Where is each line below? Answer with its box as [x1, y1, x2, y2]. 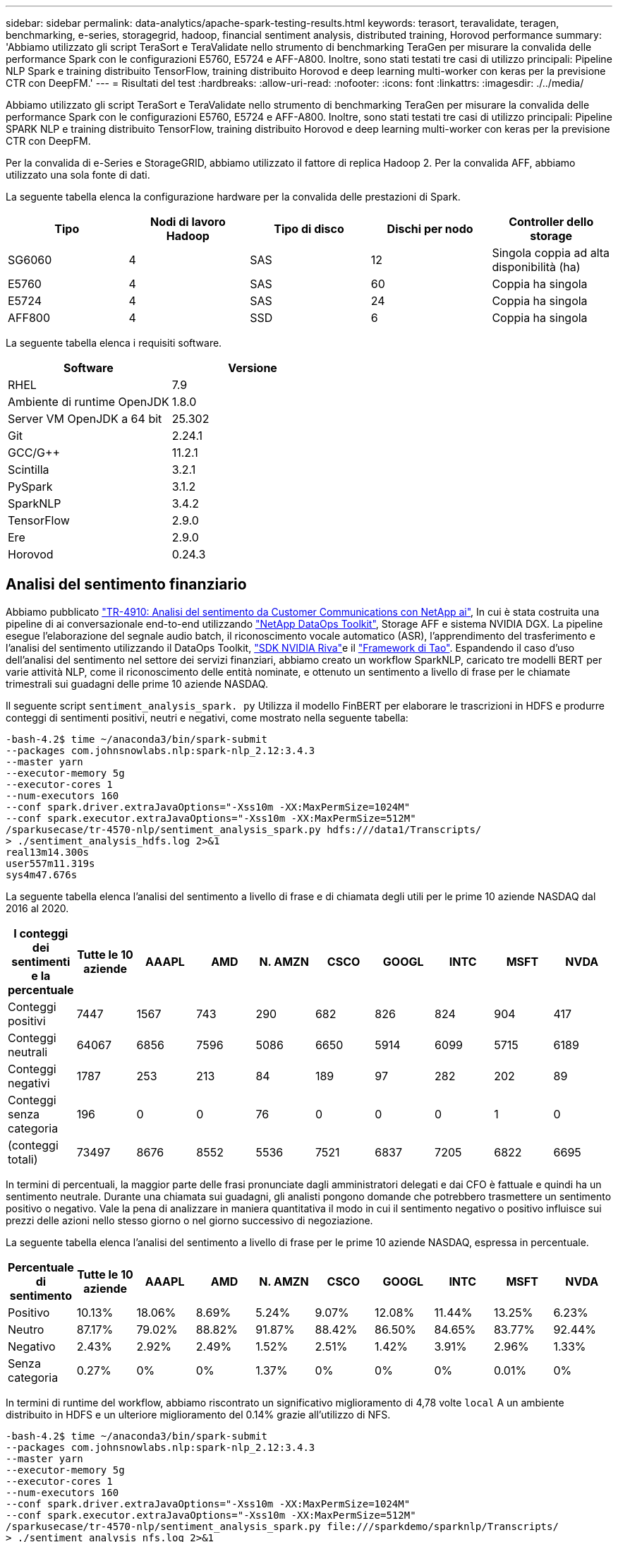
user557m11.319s [6, 857, 95, 869]
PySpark [8, 479, 53, 494]
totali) [8, 1152, 38, 1166]
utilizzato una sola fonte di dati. [6, 169, 150, 181]
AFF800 [8, 311, 51, 325]
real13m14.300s [6, 846, 90, 858]
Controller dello [509, 215, 594, 229]
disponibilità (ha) [492, 260, 581, 274]
